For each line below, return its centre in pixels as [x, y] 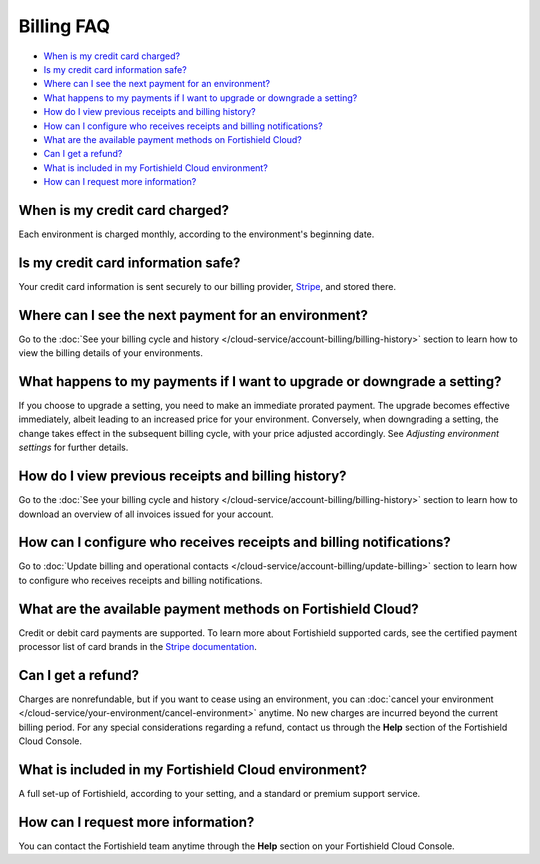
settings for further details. [73, 447]
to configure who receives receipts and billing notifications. [140, 580]
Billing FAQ [64, 26]
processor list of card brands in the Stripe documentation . [137, 647]
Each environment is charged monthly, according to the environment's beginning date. [196, 234]
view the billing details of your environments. [111, 353]
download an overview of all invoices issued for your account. [146, 514]
